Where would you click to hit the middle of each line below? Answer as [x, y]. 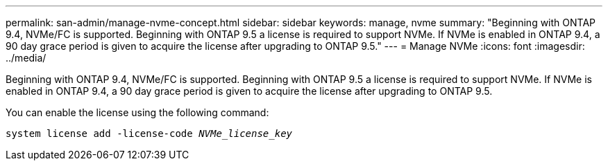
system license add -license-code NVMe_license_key [149, 133]
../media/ [26, 58]
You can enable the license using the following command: [137, 112]
